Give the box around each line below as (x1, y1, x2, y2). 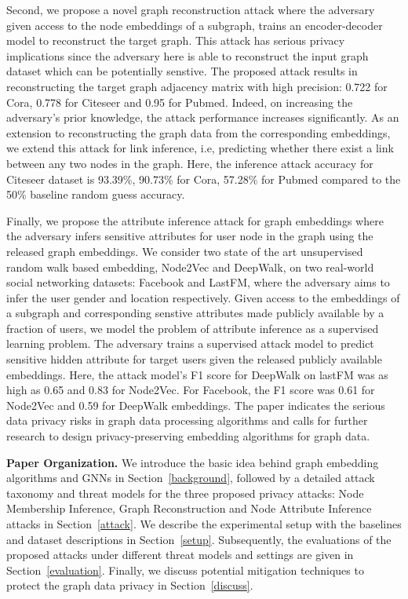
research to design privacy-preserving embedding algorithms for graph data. (6, 428, 370, 444)
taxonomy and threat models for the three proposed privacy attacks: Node (6, 484, 364, 501)
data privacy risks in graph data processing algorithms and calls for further (6, 412, 368, 429)
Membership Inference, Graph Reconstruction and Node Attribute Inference (6, 500, 372, 517)
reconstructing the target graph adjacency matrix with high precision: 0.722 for (6, 78, 388, 94)
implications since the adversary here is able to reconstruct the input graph (6, 47, 369, 64)
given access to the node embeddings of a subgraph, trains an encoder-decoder (6, 16, 383, 33)
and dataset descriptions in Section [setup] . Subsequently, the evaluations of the (6, 531, 392, 547)
